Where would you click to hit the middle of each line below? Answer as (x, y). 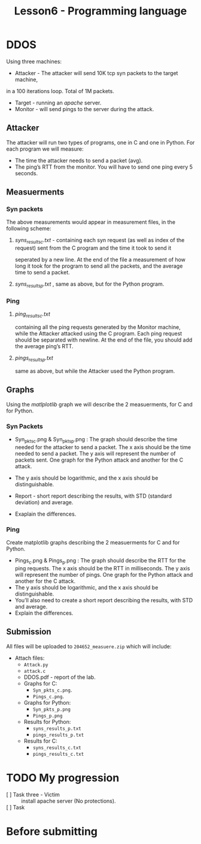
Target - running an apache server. (58, 103)
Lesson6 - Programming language (100, 11)
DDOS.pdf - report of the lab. (60, 677)
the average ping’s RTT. (44, 346)
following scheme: (29, 229)
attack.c (35, 671)
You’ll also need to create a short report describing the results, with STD (104, 600)
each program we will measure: (45, 149)
